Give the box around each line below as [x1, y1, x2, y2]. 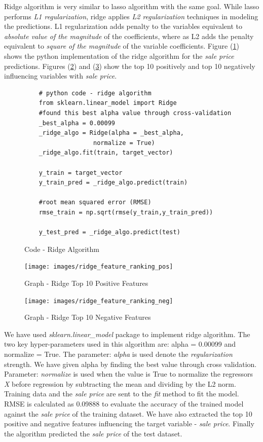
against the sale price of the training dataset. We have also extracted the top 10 [4, 408, 252, 419]
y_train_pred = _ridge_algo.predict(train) [39, 179, 188, 187]
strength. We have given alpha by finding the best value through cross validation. [4, 358, 257, 369]
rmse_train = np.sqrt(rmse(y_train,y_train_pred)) [39, 208, 213, 216]
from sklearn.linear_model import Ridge [39, 99, 177, 107]
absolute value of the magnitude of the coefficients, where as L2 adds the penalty [4, 30, 254, 41]
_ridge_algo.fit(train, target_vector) [39, 149, 173, 157]
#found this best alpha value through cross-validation [39, 109, 232, 117]
